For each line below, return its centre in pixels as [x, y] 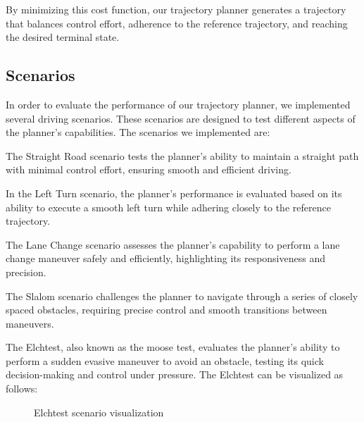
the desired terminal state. [63, 37]
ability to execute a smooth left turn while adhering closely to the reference [168, 207]
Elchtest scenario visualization [99, 412]
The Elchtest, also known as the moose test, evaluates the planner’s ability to [173, 347]
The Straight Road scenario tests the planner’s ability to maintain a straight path [182, 155]
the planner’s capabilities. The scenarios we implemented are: [138, 132]
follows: [22, 389]
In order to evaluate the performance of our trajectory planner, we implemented [178, 104]
